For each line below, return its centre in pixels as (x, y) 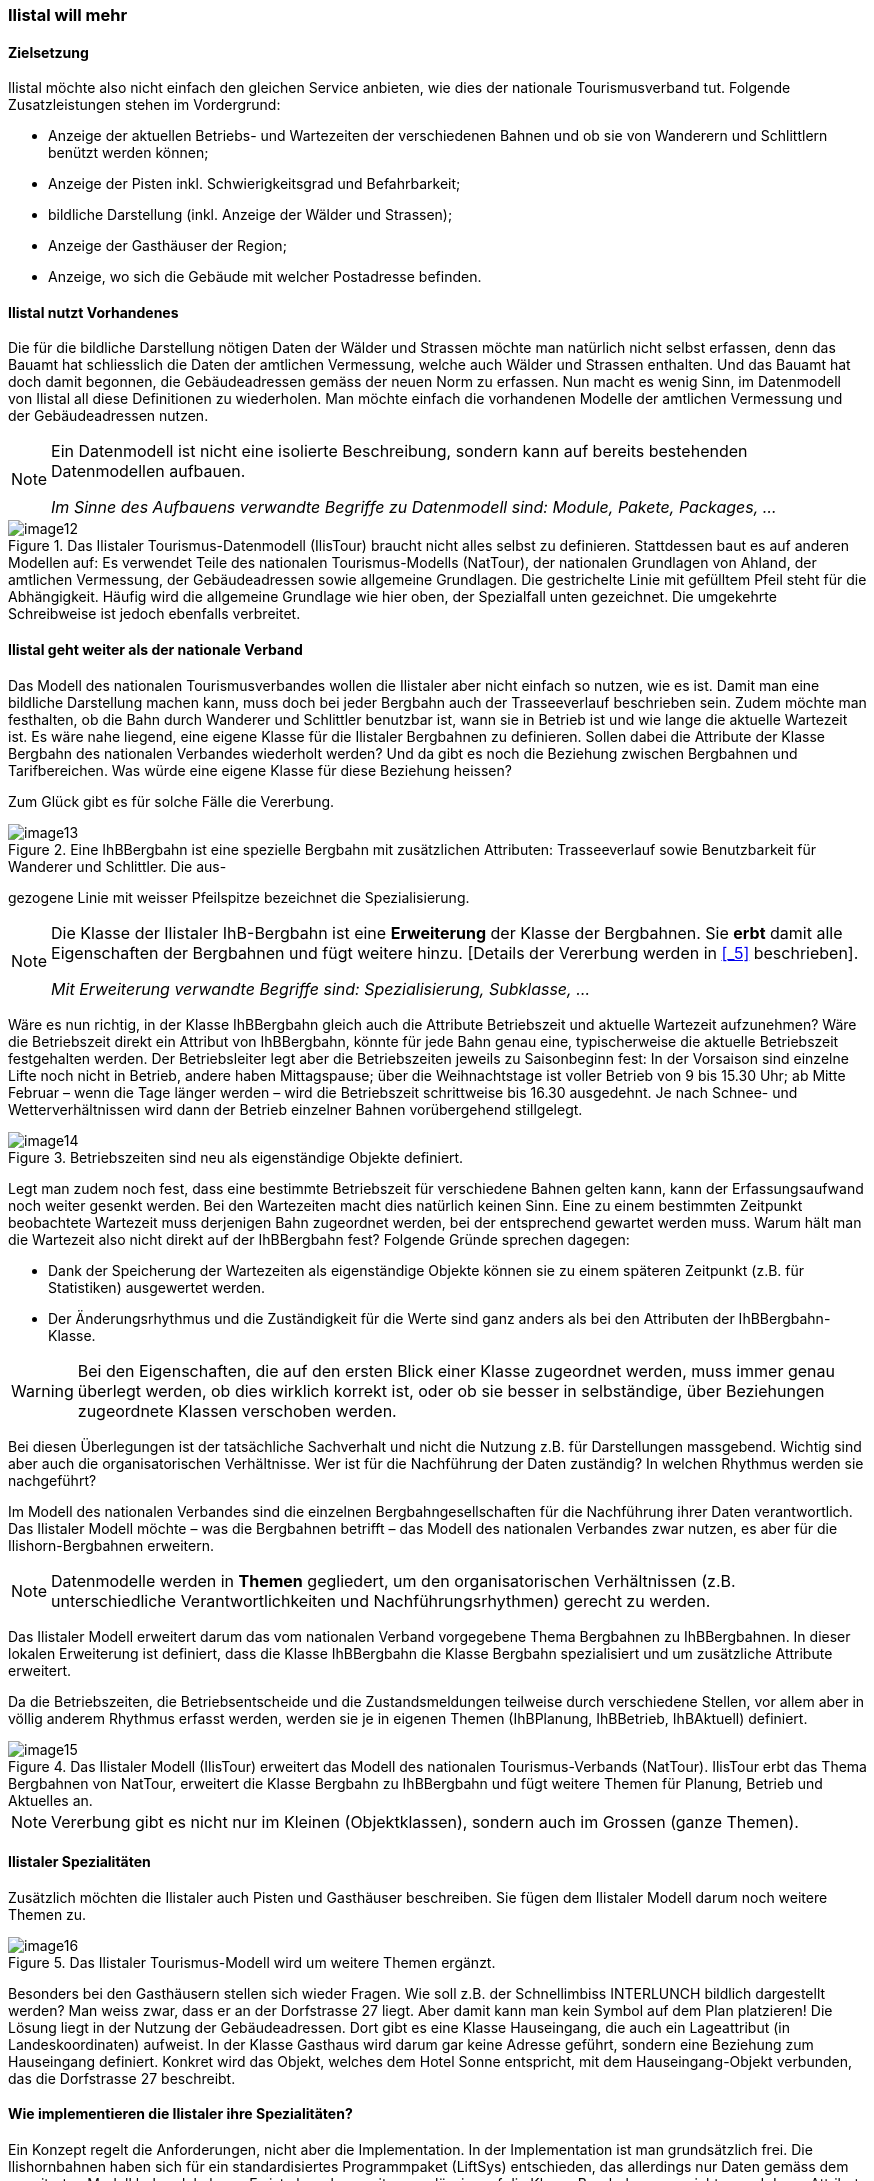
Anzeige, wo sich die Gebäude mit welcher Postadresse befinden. (265, 277)
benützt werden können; (128, 153)
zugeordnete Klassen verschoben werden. (237, 1410)
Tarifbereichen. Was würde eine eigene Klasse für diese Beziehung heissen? (260, 770)
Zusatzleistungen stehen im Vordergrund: (144, 105)
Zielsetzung (48, 52)
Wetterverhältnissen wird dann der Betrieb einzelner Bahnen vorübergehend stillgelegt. (295, 1109)
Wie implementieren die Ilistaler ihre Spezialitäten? (180, 2114)
